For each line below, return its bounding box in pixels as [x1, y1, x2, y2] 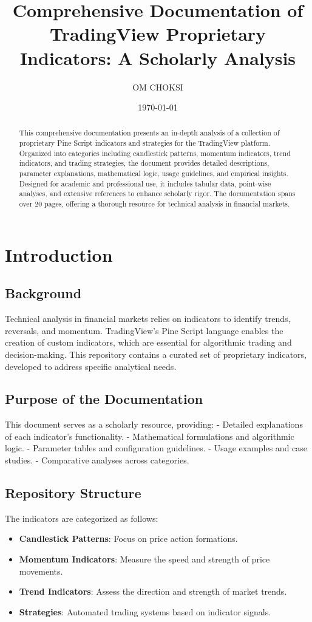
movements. [19, 564, 63, 577]
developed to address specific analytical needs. [5, 360, 177, 372]
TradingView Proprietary [49, 21, 266, 46]
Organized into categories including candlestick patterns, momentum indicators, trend [19, 148, 291, 158]
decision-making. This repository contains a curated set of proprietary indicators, [5, 347, 307, 360]
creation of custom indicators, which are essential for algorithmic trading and [5, 336, 292, 349]
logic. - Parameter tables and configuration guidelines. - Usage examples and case [5, 442, 308, 454]
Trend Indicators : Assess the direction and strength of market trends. [19, 585, 287, 598]
